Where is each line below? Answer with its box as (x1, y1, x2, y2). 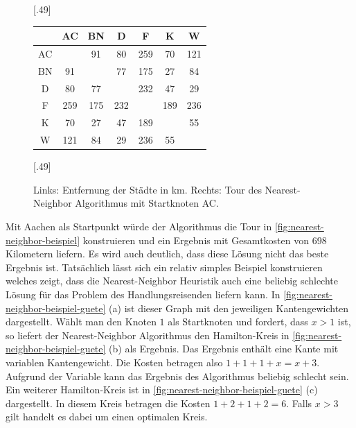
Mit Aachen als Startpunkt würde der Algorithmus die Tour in (6, 219, 272, 234)
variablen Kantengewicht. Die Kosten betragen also (6, 354, 223, 369)
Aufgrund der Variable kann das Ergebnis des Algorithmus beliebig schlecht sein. (6, 368, 349, 383)
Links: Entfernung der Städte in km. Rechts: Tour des (33, 182, 262, 196)
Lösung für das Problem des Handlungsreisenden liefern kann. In (6, 287, 281, 301)
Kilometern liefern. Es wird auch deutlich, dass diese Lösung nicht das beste (6, 246, 329, 261)
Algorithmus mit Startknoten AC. (75, 196, 219, 210)
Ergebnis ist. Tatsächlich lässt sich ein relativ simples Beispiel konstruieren (6, 259, 323, 274)
